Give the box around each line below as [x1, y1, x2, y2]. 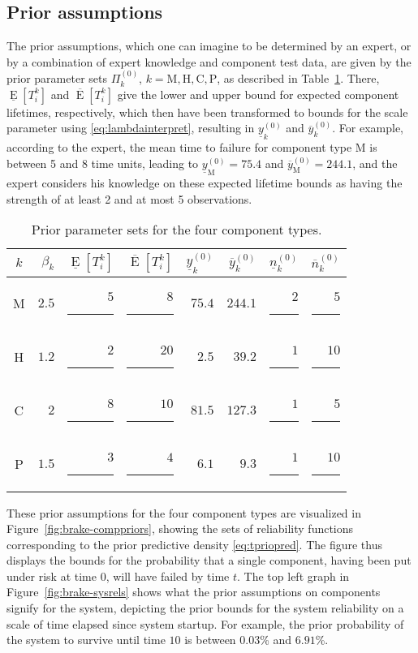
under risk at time [6, 567, 97, 584]
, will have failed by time [106, 567, 230, 584]
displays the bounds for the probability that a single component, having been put [6, 552, 412, 569]
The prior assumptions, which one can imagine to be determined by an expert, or [6, 37, 412, 54]
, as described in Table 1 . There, [217, 70, 380, 87]
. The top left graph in [237, 567, 350, 584]
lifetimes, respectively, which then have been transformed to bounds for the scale [6, 103, 408, 120]
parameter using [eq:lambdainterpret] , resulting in [6, 119, 255, 136]
